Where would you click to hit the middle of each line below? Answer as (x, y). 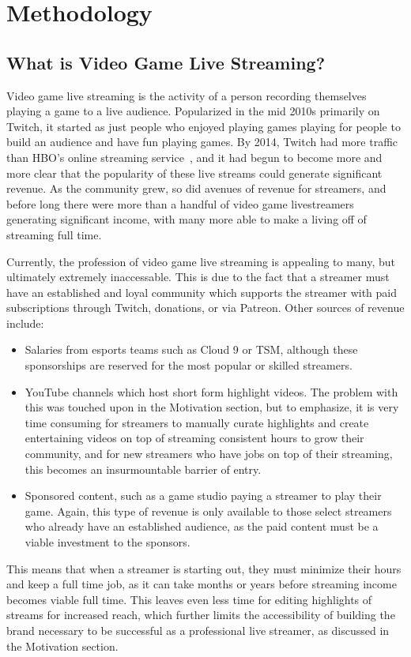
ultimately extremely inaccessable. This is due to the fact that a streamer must (198, 277)
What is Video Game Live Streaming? (166, 62)
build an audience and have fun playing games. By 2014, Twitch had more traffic (202, 142)
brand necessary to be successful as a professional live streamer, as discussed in (198, 630)
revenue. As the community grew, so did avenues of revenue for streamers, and (196, 188)
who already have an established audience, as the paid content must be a (202, 526)
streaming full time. (54, 234)
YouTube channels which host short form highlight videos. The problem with (211, 391)
